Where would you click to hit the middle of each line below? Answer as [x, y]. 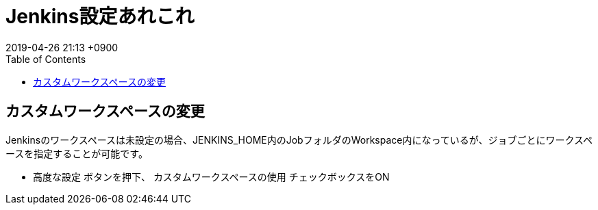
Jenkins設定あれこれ [100, 16]
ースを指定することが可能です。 [77, 153]
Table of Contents [46, 59]
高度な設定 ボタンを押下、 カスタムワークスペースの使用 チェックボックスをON [211, 176]
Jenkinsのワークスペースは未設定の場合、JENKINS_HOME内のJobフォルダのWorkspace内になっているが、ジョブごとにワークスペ [299, 140]
